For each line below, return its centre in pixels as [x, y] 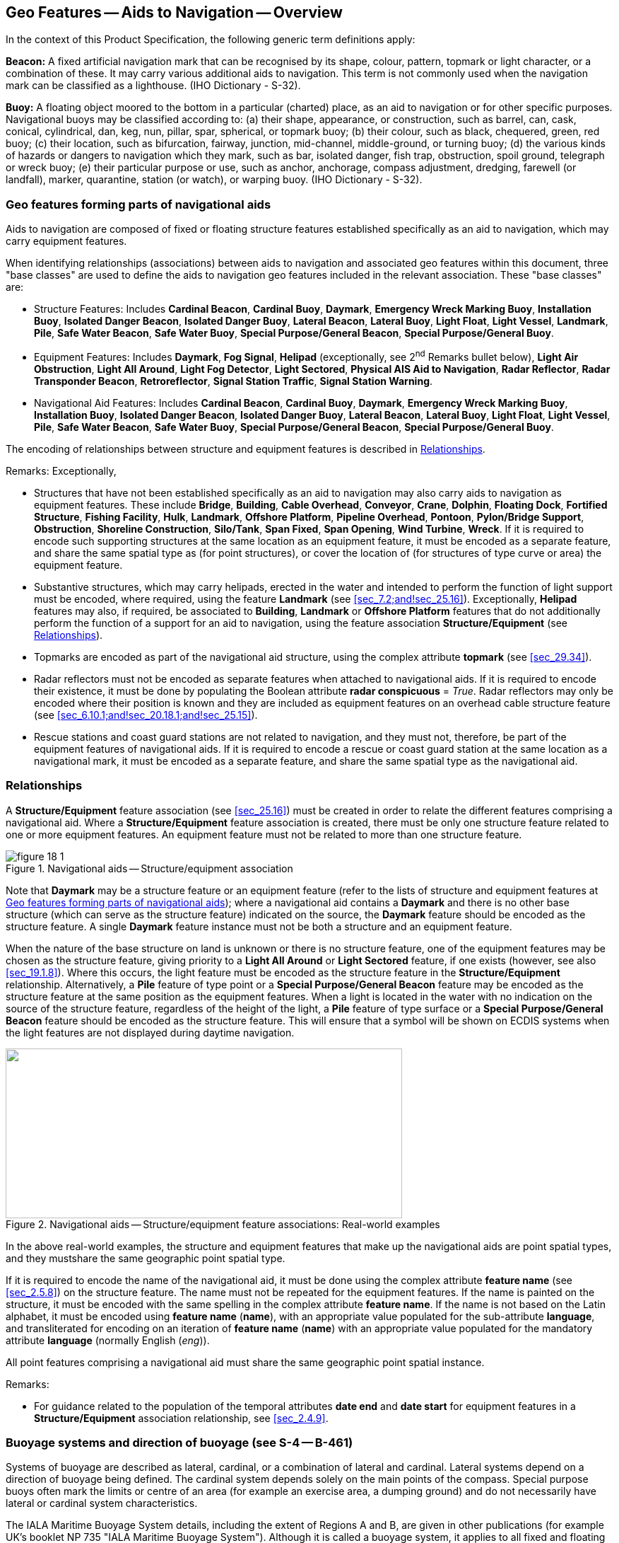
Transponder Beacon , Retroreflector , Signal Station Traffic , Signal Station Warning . [234, 381]
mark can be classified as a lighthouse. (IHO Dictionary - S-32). [153, 86]
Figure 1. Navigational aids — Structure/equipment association [149, 868]
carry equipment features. [66, 241]
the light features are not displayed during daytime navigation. [150, 1032]
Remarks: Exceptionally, [61, 470]
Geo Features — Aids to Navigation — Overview [174, 12]
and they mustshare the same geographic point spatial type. [146, 1258]
